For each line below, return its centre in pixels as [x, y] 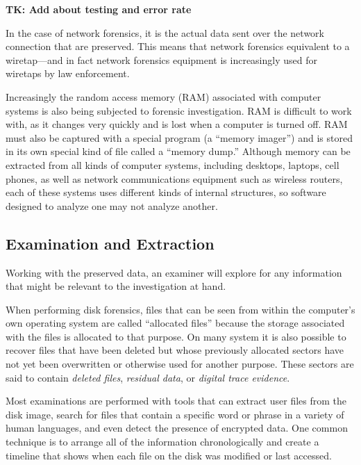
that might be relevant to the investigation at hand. [116, 286]
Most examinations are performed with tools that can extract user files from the [176, 401]
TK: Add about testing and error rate [99, 9]
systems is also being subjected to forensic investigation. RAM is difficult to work [179, 110]
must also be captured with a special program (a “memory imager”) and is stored [179, 137]
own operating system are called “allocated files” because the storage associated [175, 323]
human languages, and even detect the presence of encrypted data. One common [177, 428]
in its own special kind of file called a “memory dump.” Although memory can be [178, 151]
